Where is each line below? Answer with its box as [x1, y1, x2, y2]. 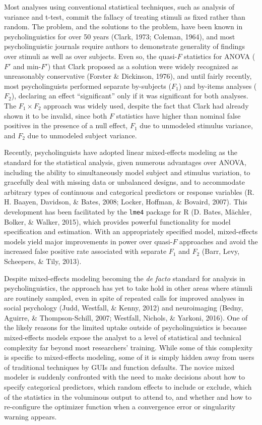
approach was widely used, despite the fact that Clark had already [43, 100, 249, 111]
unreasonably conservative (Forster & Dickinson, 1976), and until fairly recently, [4, 71, 252, 81]
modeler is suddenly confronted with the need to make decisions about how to [4, 371, 245, 382]
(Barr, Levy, [202, 246, 240, 256]
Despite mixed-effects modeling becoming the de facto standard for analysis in [4, 273, 245, 283]
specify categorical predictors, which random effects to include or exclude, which [4, 382, 252, 392]
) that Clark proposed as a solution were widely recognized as [47, 61, 238, 71]
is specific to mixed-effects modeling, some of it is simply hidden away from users [4, 352, 254, 362]
